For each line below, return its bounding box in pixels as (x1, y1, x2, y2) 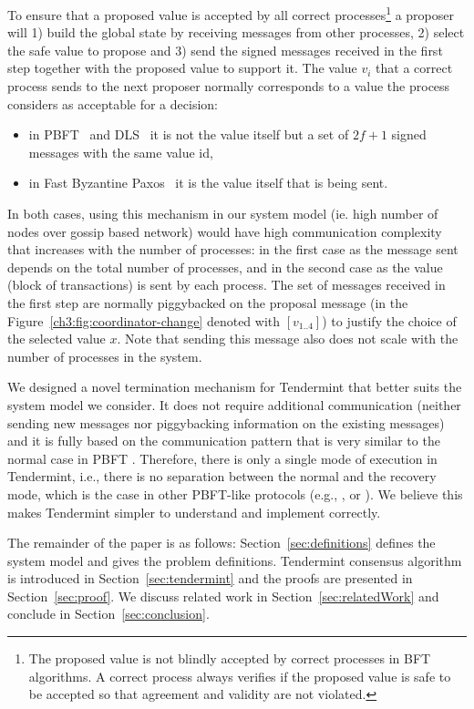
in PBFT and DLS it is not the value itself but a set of (28, 125, 349, 144)
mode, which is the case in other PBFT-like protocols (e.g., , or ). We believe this (7, 484, 463, 503)
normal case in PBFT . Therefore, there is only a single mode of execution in (7, 448, 438, 468)
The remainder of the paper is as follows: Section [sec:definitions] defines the (7, 533, 436, 552)
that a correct (376, 58, 453, 77)
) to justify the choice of (322, 311, 457, 330)
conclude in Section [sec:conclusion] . (7, 604, 210, 623)
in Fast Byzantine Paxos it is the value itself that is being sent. (28, 173, 388, 192)
